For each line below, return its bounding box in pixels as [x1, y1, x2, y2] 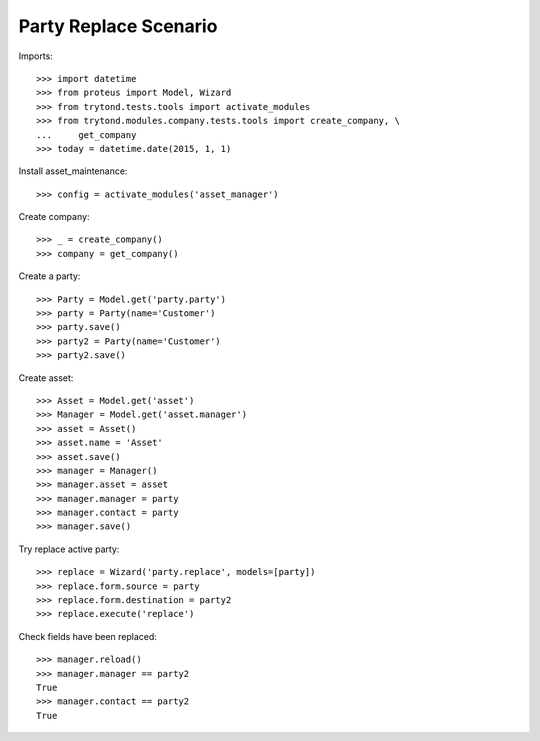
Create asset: [18, 371, 74, 384]
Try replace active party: [18, 543, 120, 555]
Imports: [18, 50, 54, 62]
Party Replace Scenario [18, 15, 218, 37]
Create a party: [18, 270, 81, 282]
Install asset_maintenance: [18, 165, 128, 177]
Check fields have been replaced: [18, 630, 157, 642]
